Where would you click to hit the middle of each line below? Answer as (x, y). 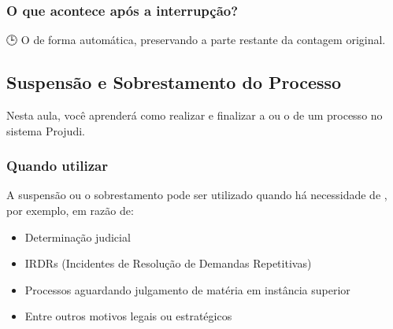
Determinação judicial (78, 237)
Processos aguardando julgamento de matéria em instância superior (187, 289)
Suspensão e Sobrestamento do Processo (174, 82)
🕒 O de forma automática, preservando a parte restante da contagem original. (196, 40)
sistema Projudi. (46, 130)
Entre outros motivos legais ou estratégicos (128, 316)
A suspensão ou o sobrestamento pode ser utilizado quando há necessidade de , (197, 195)
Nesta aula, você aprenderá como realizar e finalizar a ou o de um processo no (195, 115)
